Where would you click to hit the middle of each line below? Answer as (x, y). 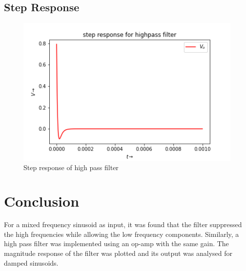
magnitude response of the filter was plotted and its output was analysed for (118, 253)
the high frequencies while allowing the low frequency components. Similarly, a (122, 234)
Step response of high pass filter (71, 167)
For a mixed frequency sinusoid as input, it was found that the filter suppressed (123, 224)
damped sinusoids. (31, 262)
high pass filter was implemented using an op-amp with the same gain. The (116, 243)
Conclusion (42, 201)
